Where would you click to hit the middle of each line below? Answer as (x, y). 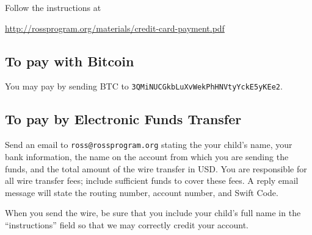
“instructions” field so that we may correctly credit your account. (127, 224)
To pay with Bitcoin (70, 61)
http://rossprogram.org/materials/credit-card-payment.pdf (115, 28)
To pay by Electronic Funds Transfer (123, 119)
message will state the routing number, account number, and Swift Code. (142, 192)
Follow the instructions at (53, 7)
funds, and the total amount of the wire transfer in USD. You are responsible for (156, 168)
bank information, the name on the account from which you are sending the (147, 156)
